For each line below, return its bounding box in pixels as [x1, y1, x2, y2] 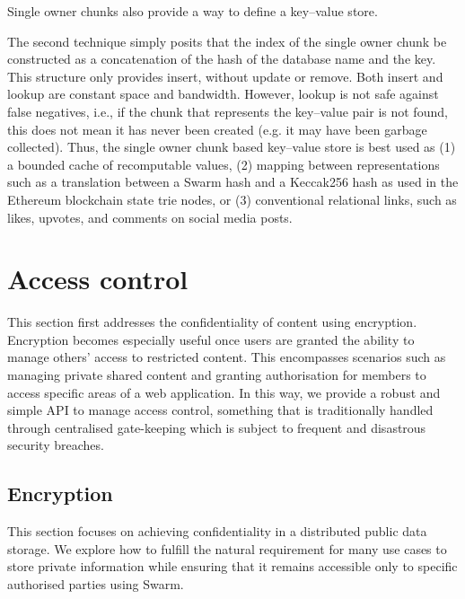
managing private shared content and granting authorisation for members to [7, 366, 426, 384]
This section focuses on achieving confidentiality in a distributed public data [7, 522, 427, 541]
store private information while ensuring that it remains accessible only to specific [7, 557, 458, 576]
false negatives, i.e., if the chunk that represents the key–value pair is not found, [7, 101, 448, 120]
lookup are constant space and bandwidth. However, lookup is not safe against [7, 84, 439, 103]
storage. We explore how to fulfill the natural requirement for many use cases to [7, 539, 447, 558]
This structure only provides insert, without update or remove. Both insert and [7, 66, 443, 85]
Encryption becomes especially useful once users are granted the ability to [7, 330, 415, 348]
